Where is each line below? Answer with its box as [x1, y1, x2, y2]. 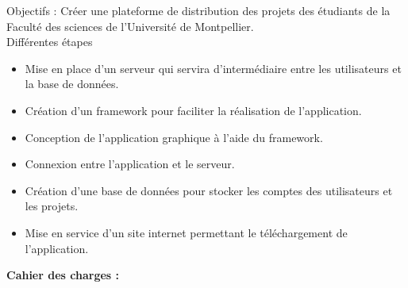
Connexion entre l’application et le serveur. [25, 156, 235, 172]
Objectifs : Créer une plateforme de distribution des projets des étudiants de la [6, 2, 391, 18]
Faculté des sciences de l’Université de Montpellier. [6, 17, 254, 34]
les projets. [25, 198, 79, 214]
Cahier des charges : [6, 267, 120, 283]
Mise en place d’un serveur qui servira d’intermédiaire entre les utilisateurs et [25, 60, 402, 76]
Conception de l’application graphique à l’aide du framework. [25, 129, 323, 145]
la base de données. [25, 75, 119, 92]
